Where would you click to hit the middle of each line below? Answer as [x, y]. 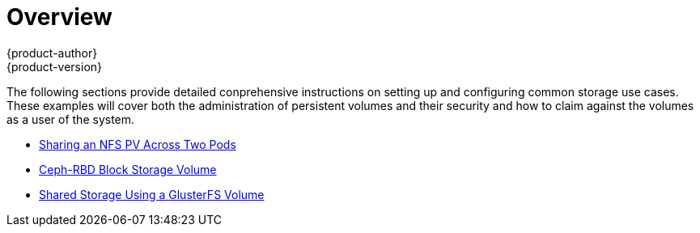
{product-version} [55, 66]
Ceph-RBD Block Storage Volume [128, 169]
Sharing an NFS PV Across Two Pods [138, 144]
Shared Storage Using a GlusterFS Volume [152, 194]
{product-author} [52, 53]
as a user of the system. [71, 119]
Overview [59, 17]
